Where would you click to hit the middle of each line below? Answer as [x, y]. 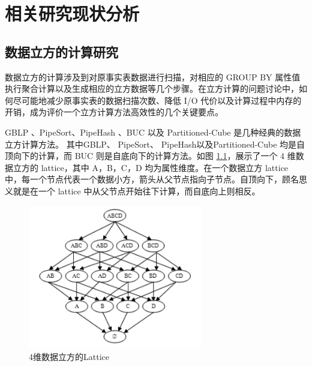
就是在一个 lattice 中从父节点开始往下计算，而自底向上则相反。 [136, 190]
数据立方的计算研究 [61, 51]
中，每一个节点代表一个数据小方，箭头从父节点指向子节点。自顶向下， [143, 179]
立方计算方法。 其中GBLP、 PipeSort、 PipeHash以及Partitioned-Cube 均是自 [155, 144]
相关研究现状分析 [72, 13]
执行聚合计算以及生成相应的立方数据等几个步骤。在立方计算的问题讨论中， [152, 88]
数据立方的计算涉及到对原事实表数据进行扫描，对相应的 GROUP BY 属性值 [153, 76]
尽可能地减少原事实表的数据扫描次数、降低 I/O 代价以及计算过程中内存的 [157, 100]
